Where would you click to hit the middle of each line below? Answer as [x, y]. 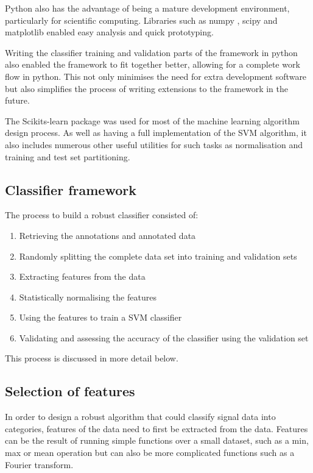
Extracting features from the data [82, 276]
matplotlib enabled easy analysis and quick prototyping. [109, 32]
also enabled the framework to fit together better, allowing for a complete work [153, 64]
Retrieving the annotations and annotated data [107, 235]
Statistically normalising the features [88, 297]
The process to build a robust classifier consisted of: [102, 215]
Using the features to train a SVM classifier [100, 317]
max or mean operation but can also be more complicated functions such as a [150, 453]
